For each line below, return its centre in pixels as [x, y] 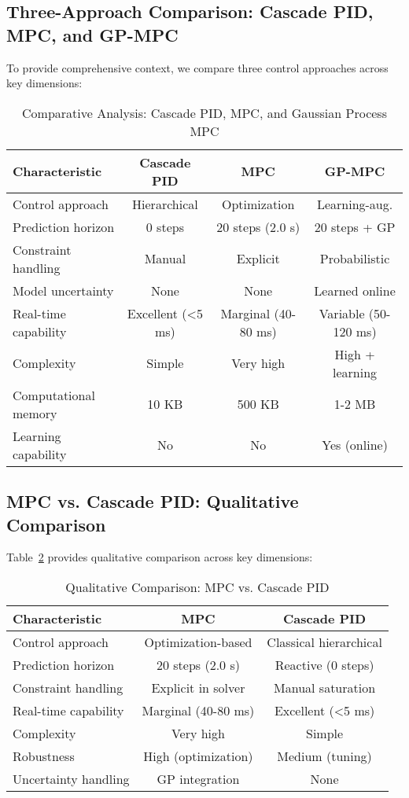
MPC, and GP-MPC [92, 34]
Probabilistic [355, 259]
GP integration [198, 778]
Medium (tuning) [324, 756]
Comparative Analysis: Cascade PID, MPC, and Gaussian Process [204, 112]
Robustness [44, 756]
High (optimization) [198, 756]
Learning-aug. [355, 204]
